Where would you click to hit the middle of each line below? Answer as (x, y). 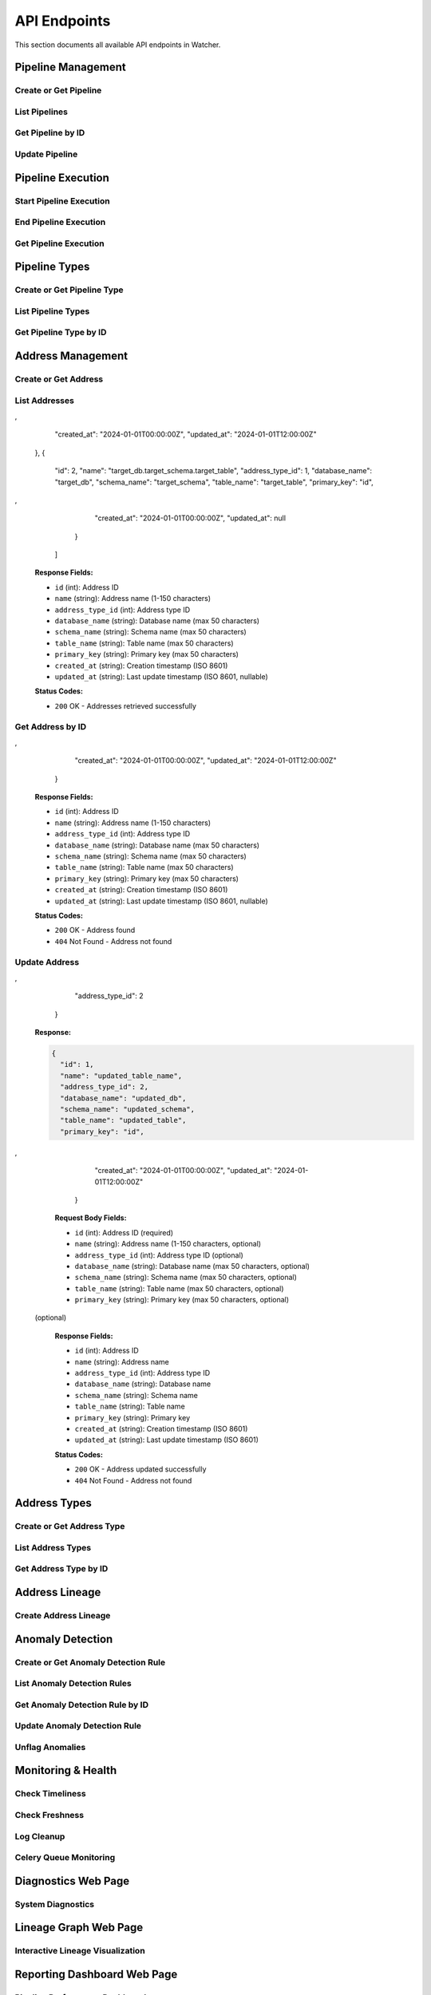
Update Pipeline (46, 154)
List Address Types (53, 1547)
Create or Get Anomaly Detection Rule (90, 1662)
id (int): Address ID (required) (124, 1232)
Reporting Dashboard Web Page (96, 1974)
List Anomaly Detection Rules (73, 1684)
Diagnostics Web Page (72, 1880)
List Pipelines (41, 112)
